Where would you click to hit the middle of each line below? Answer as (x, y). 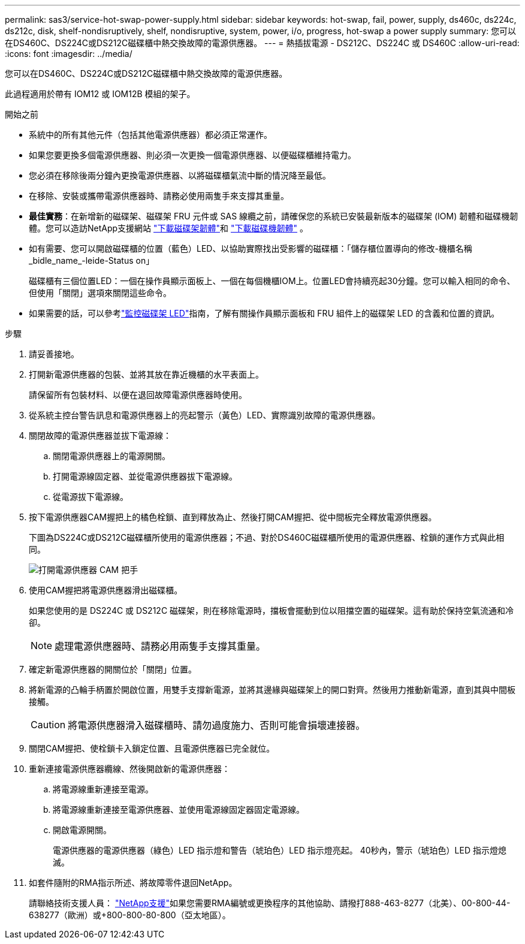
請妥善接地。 (54, 354)
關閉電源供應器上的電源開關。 (111, 456)
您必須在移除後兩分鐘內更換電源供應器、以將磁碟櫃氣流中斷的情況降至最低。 (180, 175)
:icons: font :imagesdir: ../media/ (69, 54)
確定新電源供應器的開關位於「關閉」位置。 (113, 669)
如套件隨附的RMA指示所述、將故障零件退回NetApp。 (133, 883)
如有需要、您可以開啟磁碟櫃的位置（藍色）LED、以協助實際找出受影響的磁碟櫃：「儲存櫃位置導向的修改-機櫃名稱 (251, 248)
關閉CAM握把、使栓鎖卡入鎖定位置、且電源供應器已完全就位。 (152, 748)
